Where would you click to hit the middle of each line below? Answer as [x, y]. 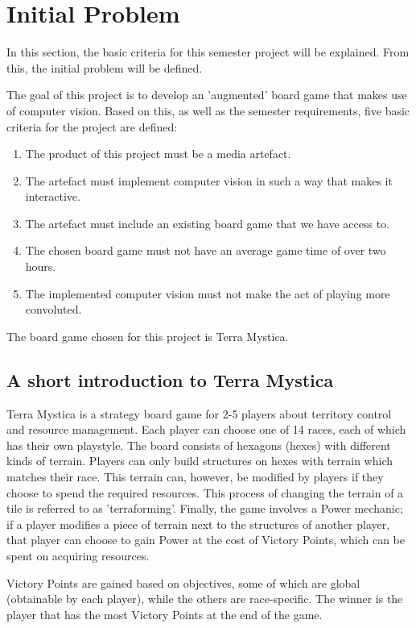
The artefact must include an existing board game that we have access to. [208, 223]
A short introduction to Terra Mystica [170, 379]
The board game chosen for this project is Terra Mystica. [148, 336]
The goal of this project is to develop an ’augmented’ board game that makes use [207, 95]
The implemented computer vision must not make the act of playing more [208, 293]
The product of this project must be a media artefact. [158, 154]
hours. [41, 266]
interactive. [53, 196]
